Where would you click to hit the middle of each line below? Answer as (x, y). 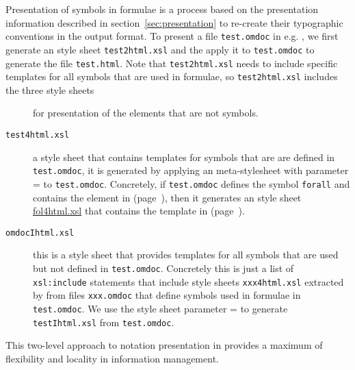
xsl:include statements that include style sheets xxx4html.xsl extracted (188, 281)
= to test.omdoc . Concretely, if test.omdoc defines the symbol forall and (192, 183)
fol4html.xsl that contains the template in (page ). (139, 211)
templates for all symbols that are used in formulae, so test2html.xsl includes (172, 76)
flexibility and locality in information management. (112, 358)
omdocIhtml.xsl (40, 233)
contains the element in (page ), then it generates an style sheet (167, 197)
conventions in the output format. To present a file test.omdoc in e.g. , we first (172, 36)
